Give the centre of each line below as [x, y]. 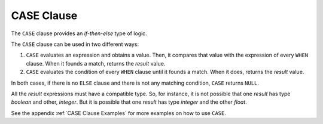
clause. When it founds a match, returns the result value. [96, 63]
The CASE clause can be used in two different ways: [75, 44]
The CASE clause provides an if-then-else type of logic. [79, 33]
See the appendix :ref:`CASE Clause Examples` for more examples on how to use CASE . [119, 113]
